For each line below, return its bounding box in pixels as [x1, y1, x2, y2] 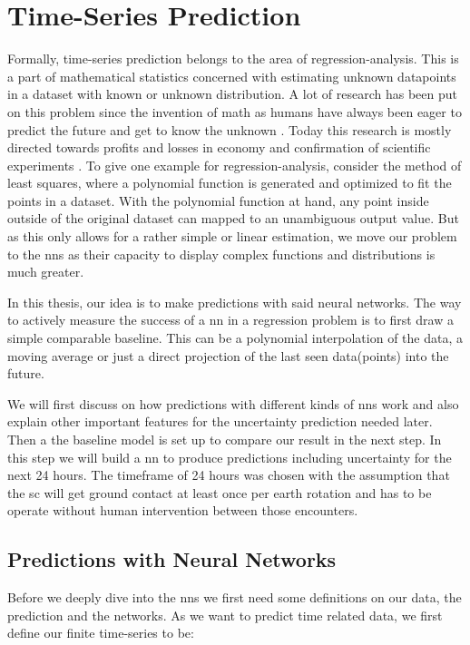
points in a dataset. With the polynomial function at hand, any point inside [7, 191, 429, 210]
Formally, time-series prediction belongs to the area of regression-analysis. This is [7, 49, 459, 68]
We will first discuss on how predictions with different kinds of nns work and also [7, 394, 459, 413]
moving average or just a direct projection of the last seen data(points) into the [7, 346, 449, 365]
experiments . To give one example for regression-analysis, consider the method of [7, 155, 462, 174]
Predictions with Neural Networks [7, 545, 337, 573]
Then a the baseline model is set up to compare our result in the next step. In [7, 430, 442, 448]
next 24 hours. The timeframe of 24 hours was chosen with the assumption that [7, 465, 450, 484]
